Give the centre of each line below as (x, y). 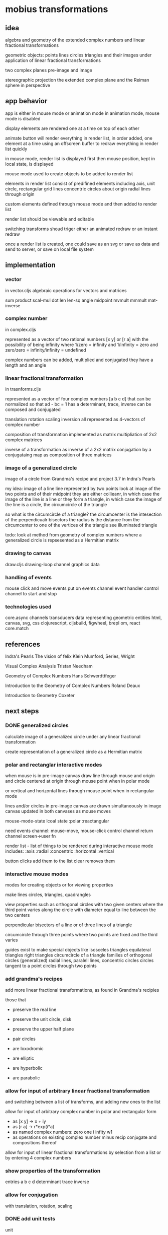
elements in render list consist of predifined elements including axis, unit (80, 183)
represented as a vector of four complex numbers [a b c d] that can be (78, 399)
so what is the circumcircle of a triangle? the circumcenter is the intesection (83, 514)
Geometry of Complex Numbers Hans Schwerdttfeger (61, 676)
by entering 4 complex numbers (38, 1157)
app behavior (26, 101)
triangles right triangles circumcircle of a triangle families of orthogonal (78, 955)
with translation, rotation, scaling (39, 1206)
